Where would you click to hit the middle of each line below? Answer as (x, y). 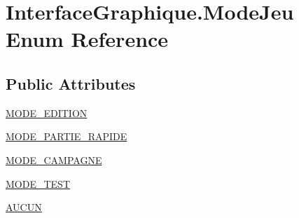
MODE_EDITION (47, 113)
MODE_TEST (38, 183)
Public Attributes (71, 83)
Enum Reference (87, 39)
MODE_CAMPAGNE (54, 159)
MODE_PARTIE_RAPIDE (67, 136)
